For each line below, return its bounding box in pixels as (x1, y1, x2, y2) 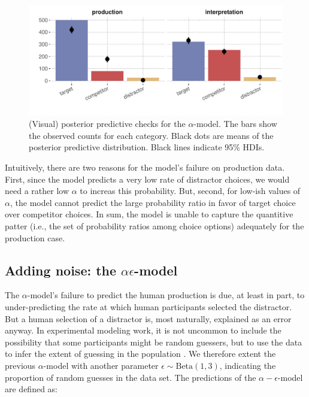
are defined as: (5, 383, 58, 395)
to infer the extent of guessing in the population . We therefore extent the (5, 347, 276, 360)
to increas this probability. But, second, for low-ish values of (80, 184, 301, 197)
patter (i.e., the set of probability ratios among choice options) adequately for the (5, 220, 304, 232)
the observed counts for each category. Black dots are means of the (29, 129, 274, 141)
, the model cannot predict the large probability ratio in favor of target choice (10, 196, 296, 208)
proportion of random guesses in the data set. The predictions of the (5, 371, 256, 383)
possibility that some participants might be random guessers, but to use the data (5, 335, 302, 348)
